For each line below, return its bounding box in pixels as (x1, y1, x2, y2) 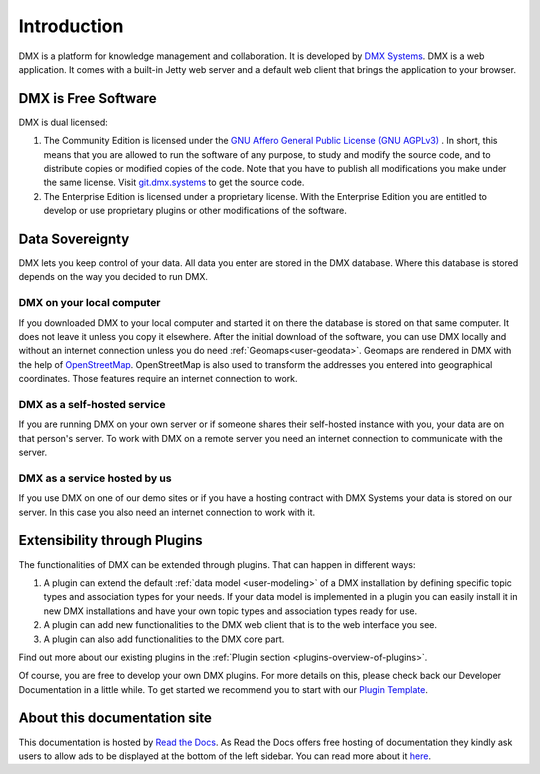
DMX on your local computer (18, 296, 161, 310)
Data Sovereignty (18, 231, 130, 247)
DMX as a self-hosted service (18, 397, 166, 411)
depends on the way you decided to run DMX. (18, 271, 209, 283)
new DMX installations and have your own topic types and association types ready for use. (43, 605, 418, 617)
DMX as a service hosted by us (18, 471, 172, 485)
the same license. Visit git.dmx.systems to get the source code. (43, 176, 305, 189)
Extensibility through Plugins (18, 532, 204, 549)
